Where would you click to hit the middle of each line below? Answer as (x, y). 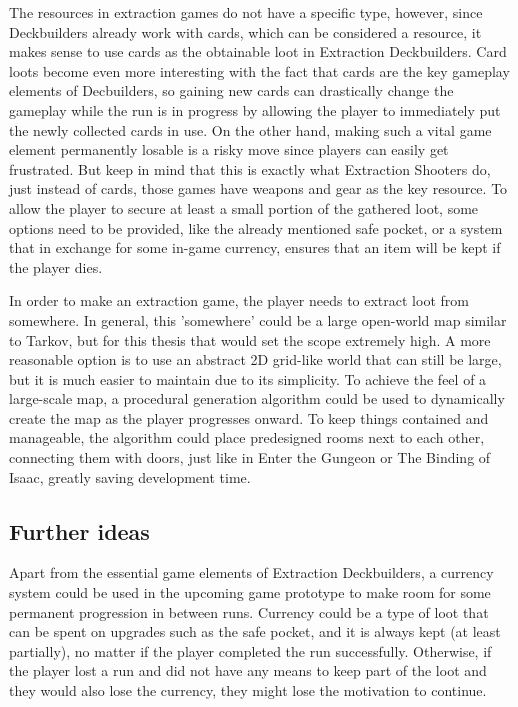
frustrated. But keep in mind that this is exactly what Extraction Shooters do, (250, 168)
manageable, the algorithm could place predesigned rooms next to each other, (247, 437)
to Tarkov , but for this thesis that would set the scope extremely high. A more (250, 339)
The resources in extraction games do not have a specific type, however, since (246, 12)
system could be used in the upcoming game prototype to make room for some (250, 592)
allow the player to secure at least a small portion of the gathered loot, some (244, 207)
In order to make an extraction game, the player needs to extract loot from (239, 300)
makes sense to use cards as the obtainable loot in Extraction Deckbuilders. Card (258, 51)
